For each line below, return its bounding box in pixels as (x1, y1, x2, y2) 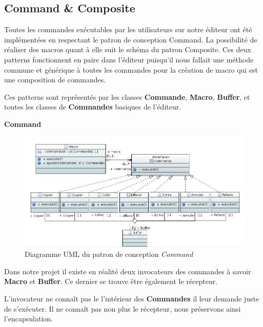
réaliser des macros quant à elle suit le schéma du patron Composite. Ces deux (4, 44, 251, 55)
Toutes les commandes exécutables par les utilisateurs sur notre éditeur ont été (4, 24, 252, 35)
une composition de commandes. (4, 74, 106, 85)
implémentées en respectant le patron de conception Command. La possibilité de (4, 34, 257, 45)
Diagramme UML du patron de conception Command (25, 249, 193, 259)
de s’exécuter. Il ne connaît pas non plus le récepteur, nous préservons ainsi (4, 303, 241, 314)
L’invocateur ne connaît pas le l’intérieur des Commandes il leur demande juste (4, 293, 259, 304)
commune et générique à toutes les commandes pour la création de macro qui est (4, 64, 258, 75)
